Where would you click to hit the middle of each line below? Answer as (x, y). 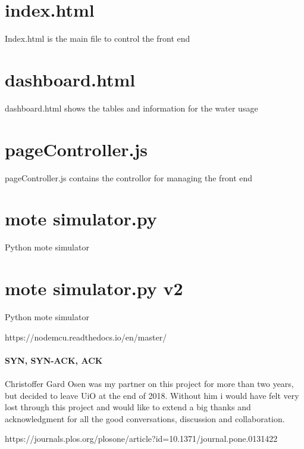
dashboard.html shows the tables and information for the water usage (131, 108)
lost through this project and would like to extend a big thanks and (128, 407)
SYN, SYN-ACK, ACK (54, 360)
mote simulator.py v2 (94, 288)
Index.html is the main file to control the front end (98, 38)
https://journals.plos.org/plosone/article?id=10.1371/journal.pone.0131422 (141, 439)
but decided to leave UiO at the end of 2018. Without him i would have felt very (152, 395)
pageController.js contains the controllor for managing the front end (129, 177)
